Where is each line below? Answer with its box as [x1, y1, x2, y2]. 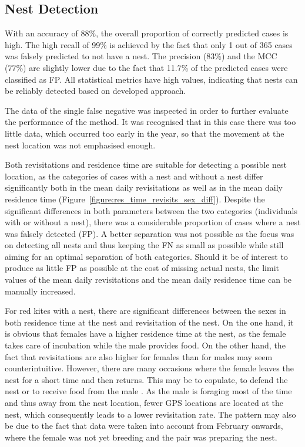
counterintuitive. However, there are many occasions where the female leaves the [5, 362, 294, 374]
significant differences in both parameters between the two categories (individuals [5, 204, 297, 216]
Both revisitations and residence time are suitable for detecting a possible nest [5, 158, 287, 171]
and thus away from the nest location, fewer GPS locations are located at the [5, 397, 283, 409]
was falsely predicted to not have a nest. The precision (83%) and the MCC [5, 50, 277, 62]
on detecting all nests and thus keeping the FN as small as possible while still [5, 239, 284, 251]
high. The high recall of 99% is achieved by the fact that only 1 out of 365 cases [5, 38, 293, 50]
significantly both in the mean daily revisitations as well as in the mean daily [5, 181, 283, 194]
